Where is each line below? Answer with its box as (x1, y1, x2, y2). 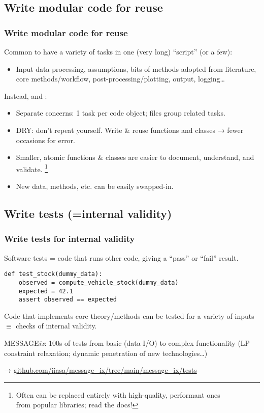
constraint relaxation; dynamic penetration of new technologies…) (4, 347, 208, 358)
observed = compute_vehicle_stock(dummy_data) (18, 279, 179, 286)
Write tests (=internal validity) (4, 205, 172, 221)
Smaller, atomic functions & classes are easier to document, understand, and (16, 152, 254, 162)
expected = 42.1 (18, 287, 74, 295)
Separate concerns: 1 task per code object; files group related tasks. (16, 107, 225, 118)
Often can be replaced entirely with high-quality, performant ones (16, 389, 220, 400)
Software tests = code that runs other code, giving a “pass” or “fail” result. (4, 252, 239, 263)
